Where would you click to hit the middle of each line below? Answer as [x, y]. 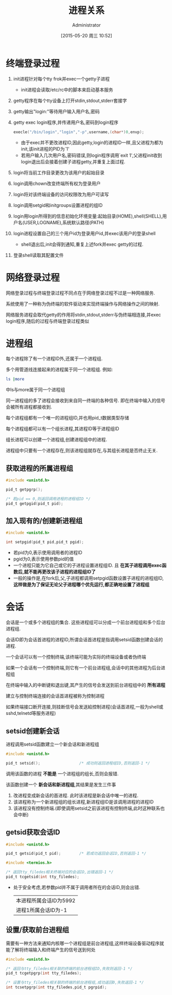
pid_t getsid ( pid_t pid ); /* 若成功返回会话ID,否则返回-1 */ [76, 854]
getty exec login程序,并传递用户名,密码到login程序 [66, 122]
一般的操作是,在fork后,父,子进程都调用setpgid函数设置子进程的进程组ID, [88, 578]
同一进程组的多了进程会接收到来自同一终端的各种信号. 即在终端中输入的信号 [85, 400]
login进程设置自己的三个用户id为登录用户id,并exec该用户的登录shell [84, 233]
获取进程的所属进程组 [39, 468]
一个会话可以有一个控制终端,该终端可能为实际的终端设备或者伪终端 [76, 657]
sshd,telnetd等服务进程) [31, 713]
